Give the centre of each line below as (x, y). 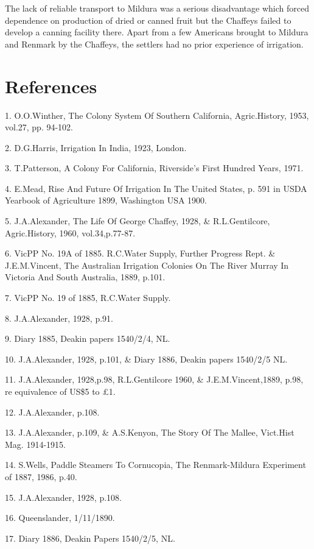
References (51, 86)
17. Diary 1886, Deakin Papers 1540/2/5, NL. (90, 538)
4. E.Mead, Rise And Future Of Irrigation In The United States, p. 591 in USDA (156, 188)
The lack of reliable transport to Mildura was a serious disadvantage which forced (157, 8)
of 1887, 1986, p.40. (41, 476)
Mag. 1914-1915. (35, 444)
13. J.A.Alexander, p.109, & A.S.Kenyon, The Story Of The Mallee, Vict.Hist (150, 432)
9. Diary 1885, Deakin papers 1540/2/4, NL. (88, 338)
